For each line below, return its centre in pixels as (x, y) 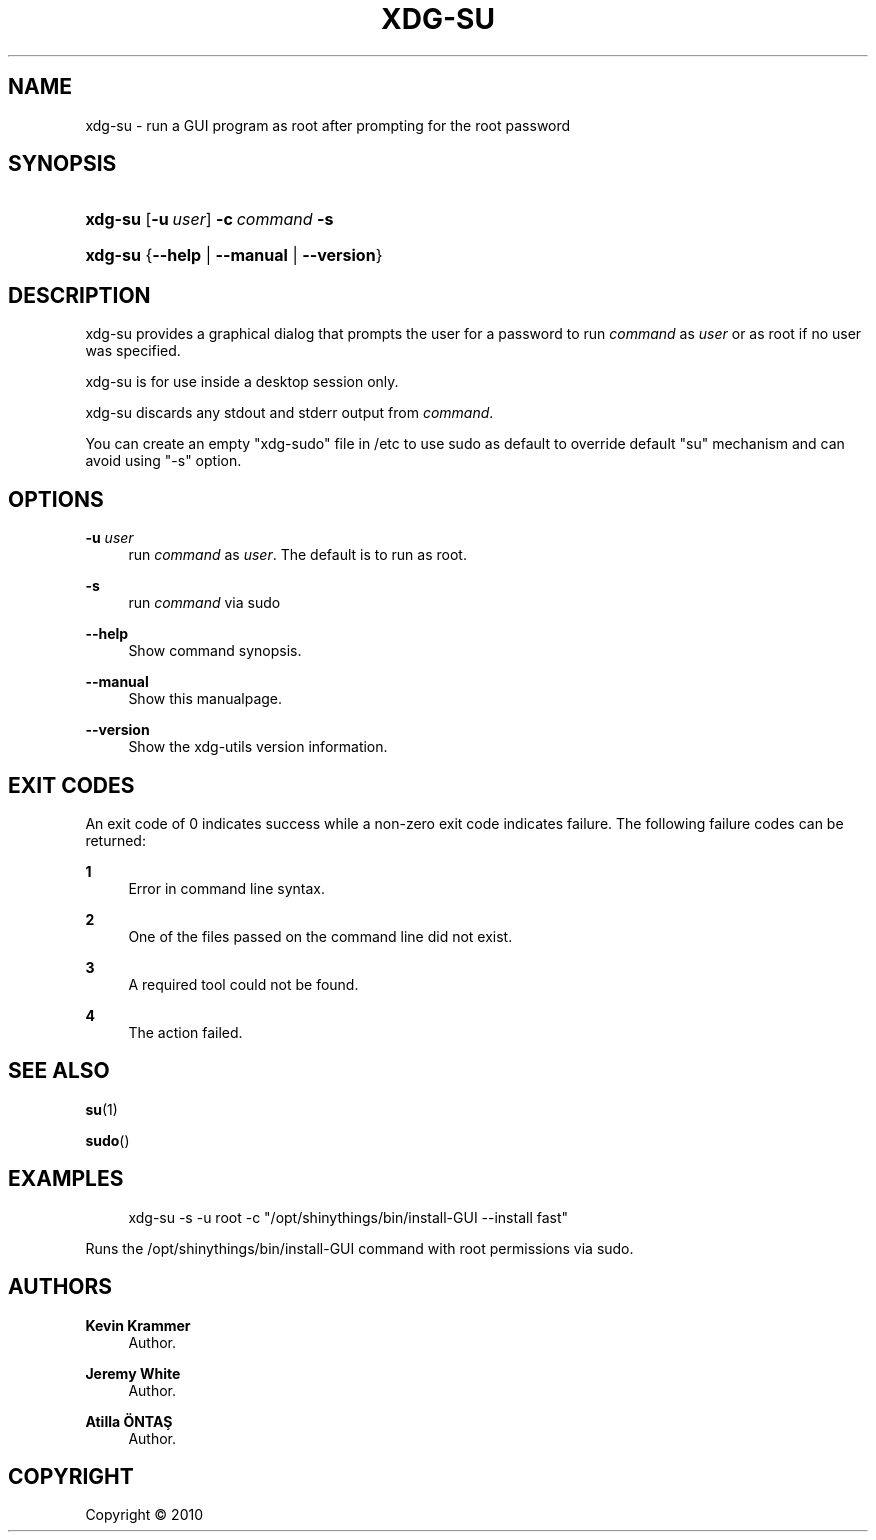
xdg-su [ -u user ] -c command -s (209, 219)
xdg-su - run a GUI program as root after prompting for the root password (328, 125)
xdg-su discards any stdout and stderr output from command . (289, 413)
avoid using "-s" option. (163, 461)
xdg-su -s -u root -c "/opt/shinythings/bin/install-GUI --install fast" (348, 1217)
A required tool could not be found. (243, 984)
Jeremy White (133, 1373)
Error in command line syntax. (226, 888)
